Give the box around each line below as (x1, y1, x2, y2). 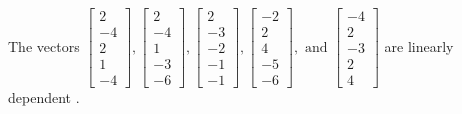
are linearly (384, 35, 454, 56)
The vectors (8, 35, 80, 56)
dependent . (8, 87, 80, 108)
